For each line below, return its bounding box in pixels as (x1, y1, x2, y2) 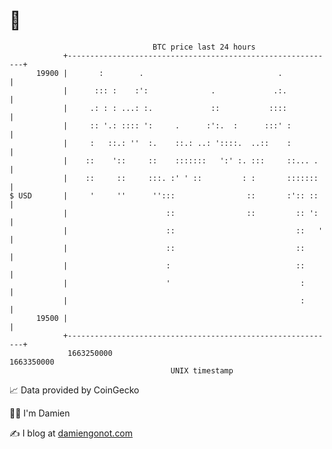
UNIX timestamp (170, 365, 234, 376)
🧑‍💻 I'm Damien (9, 407, 71, 419)
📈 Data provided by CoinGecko (9, 384, 140, 396)
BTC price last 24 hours (152, 42, 256, 52)
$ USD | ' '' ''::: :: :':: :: (9, 190, 319, 201)
